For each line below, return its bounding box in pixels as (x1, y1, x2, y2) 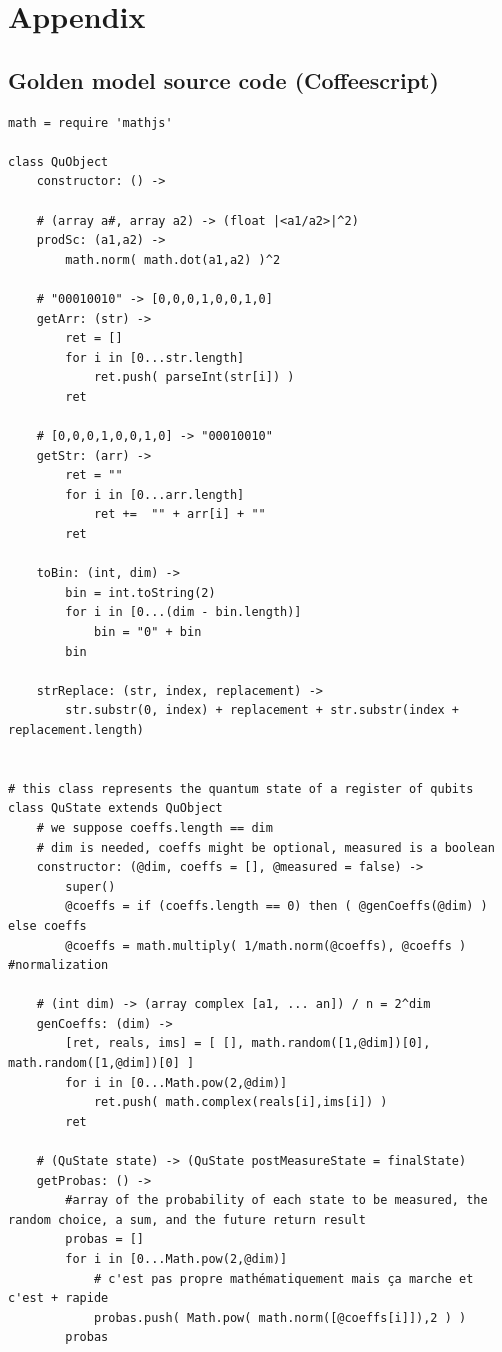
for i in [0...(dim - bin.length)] (65, 605, 302, 620)
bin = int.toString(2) (65, 585, 216, 600)
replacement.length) (8, 722, 145, 737)
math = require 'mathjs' (8, 115, 173, 130)
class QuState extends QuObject (8, 801, 223, 816)
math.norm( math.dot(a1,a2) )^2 (65, 252, 281, 267)
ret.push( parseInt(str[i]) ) (93, 370, 295, 385)
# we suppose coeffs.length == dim (36, 820, 273, 835)
